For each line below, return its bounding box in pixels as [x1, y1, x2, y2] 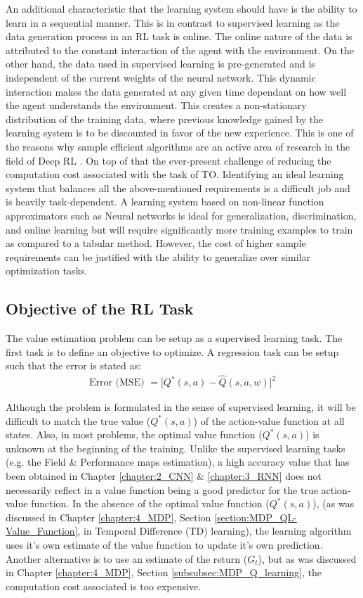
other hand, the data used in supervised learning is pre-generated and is [6, 56, 315, 71]
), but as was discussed [258, 551, 357, 566]
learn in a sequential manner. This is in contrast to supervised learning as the [6, 15, 340, 30]
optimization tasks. [6, 263, 88, 278]
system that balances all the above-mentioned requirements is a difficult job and [6, 180, 350, 195]
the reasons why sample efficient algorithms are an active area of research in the [6, 139, 350, 153]
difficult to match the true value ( [6, 413, 151, 428]
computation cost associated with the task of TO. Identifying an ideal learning [6, 167, 344, 182]
